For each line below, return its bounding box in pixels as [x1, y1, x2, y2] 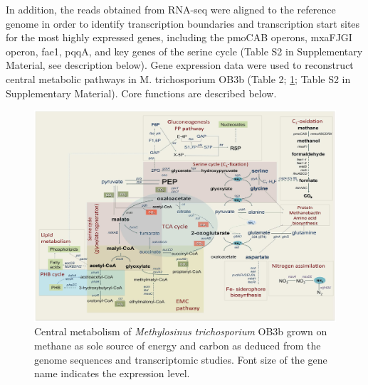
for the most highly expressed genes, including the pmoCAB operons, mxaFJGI [6, 30, 352, 45]
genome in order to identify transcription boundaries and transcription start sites [6, 16, 360, 31]
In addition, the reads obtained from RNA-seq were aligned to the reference [6, 2, 336, 16]
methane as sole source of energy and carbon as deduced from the [34, 338, 321, 353]
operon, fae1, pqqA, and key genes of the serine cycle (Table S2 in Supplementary [6, 43, 363, 58]
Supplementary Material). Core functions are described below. [6, 85, 277, 100]
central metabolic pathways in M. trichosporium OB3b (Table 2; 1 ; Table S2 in [6, 71, 351, 86]
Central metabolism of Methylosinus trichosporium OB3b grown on [34, 324, 327, 339]
